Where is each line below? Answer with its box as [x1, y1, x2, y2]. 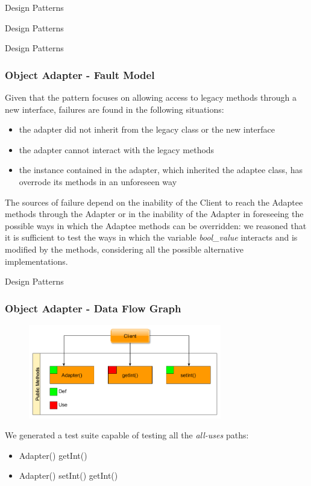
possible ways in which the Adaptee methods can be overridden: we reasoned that [5, 219, 307, 232]
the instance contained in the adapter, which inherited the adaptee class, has [19, 163, 303, 176]
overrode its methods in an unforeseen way [19, 175, 177, 188]
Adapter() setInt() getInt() [19, 469, 118, 482]
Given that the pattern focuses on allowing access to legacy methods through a [5, 91, 297, 103]
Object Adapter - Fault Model [5, 67, 155, 82]
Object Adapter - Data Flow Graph [5, 300, 181, 315]
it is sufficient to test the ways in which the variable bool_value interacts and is [5, 231, 298, 244]
